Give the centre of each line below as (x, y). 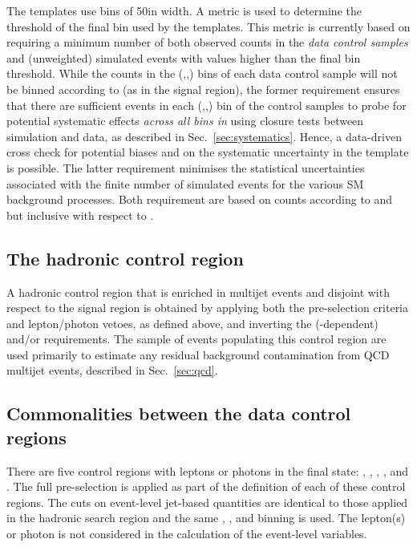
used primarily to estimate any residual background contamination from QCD (198, 354)
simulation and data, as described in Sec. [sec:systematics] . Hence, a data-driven (204, 136)
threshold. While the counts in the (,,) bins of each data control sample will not (202, 73)
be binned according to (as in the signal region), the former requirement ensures (203, 89)
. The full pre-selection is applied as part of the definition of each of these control (206, 486)
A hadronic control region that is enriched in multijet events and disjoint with (198, 292)
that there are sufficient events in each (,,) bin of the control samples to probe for (206, 105)
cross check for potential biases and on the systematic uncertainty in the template (208, 152)
